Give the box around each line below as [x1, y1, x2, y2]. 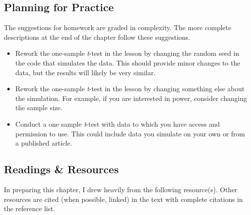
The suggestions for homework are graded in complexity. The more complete [4, 22, 232, 33]
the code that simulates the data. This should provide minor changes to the [15, 57, 240, 67]
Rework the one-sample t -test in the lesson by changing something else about [15, 83, 245, 94]
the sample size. [15, 102, 63, 113]
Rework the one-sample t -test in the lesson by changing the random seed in [15, 48, 239, 58]
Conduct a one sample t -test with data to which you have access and [15, 118, 220, 129]
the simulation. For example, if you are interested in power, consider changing [15, 93, 247, 103]
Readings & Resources [4, 162, 119, 177]
